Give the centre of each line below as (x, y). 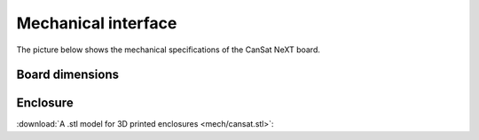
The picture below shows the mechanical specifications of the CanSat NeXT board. (169, 50)
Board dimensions (68, 75)
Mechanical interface (97, 23)
